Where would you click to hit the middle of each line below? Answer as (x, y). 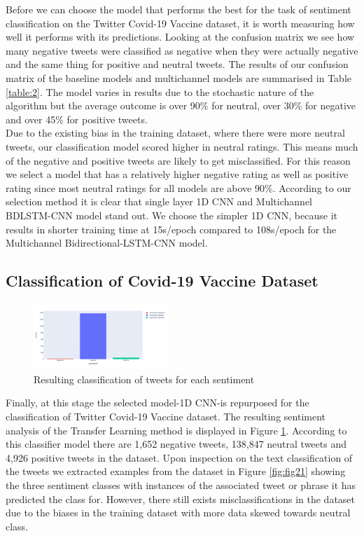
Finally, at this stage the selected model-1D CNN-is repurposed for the (157, 403)
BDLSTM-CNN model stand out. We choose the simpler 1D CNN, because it (171, 215)
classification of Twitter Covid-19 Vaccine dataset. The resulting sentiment (166, 416)
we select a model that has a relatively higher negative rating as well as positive (177, 174)
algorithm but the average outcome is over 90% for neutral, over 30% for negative (181, 105)
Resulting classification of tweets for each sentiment (144, 379)
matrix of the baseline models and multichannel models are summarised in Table (178, 77)
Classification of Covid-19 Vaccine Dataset (162, 281)
